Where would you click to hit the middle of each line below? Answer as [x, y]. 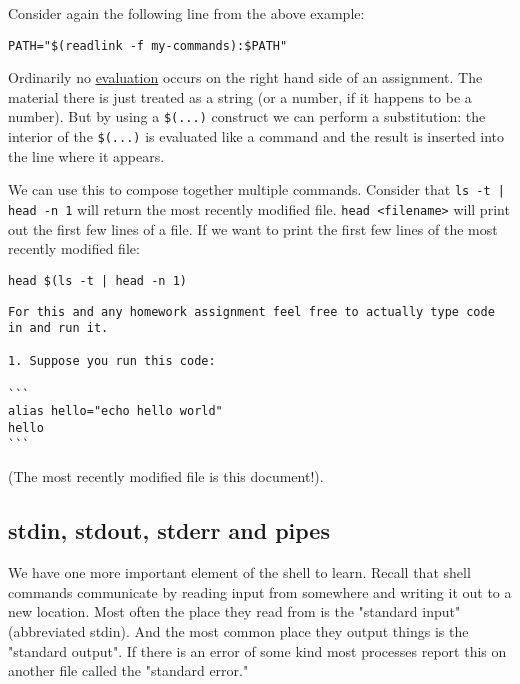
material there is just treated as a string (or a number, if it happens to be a [240, 96]
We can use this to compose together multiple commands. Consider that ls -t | [256, 189]
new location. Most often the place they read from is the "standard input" [234, 611]
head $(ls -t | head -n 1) [97, 280]
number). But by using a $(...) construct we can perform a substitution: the [247, 116]
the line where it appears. [86, 155]
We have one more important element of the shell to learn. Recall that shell [239, 572]
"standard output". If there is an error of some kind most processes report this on [257, 650]
